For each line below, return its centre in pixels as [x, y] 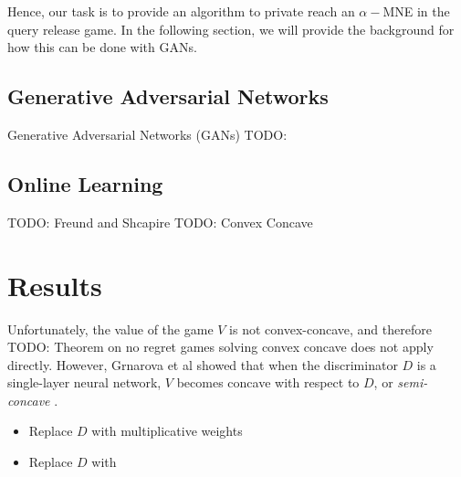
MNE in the [416, 11]
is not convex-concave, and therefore [330, 329]
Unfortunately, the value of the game [110, 329]
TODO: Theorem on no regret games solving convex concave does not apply [220, 347]
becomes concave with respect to [268, 382]
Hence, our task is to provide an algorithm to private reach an [181, 11]
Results [55, 285]
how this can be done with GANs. [102, 47]
